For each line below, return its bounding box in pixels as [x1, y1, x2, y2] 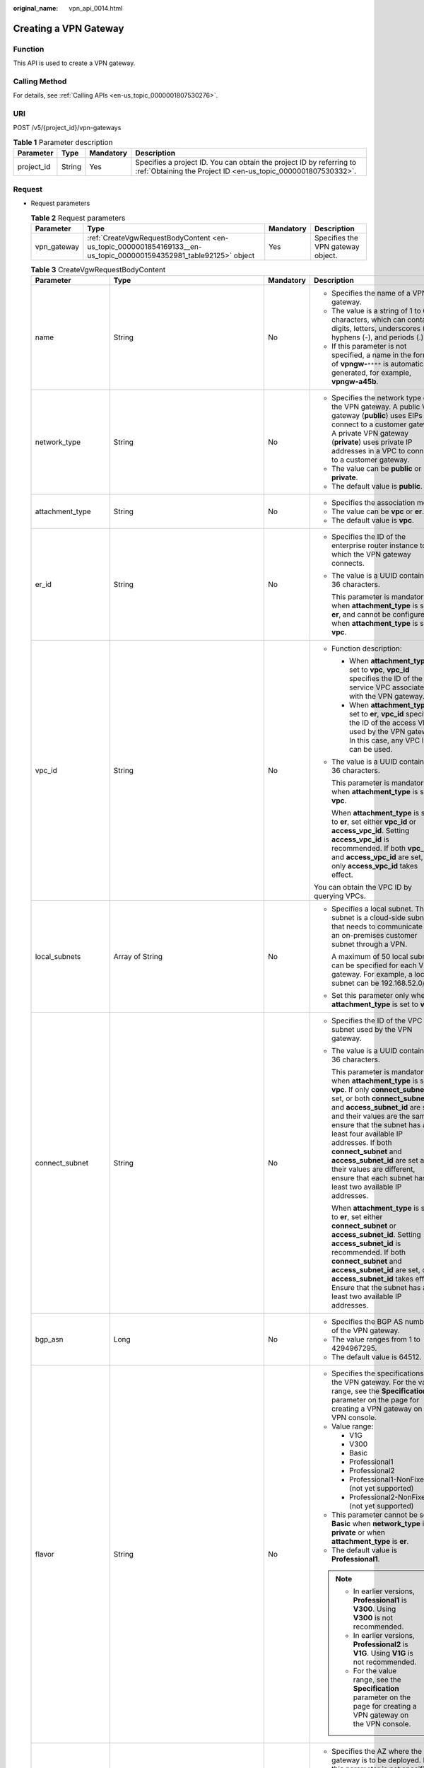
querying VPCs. [313, 891, 367, 901]
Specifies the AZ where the [331, 1747, 422, 1757]
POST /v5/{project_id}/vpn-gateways [13, 124, 122, 132]
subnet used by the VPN [331, 1025, 413, 1035]
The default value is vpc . [331, 516, 415, 525]
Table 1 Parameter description [13, 138, 113, 148]
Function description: [331, 644, 402, 653]
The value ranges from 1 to [331, 1334, 420, 1344]
